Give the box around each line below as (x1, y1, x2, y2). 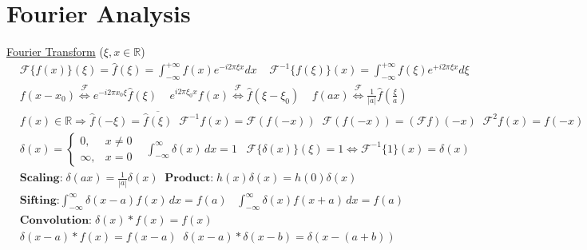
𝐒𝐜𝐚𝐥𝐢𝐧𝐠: (19, 173, 63, 185)
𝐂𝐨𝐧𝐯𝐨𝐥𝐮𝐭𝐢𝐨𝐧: (19, 214, 92, 226)
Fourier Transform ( (6, 43, 104, 60)
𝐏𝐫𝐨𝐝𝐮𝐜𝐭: (165, 173, 214, 185)
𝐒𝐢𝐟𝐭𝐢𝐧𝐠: (19, 195, 60, 207)
